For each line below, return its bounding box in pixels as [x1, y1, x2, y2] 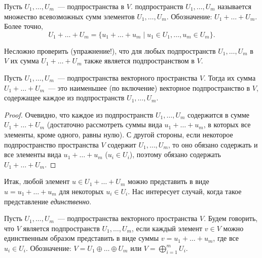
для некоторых [59, 186, 104, 196]
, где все [213, 233, 239, 243]
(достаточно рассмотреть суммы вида [47, 119, 162, 130]
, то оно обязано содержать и [168, 139, 258, 150]
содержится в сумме [188, 109, 250, 120]
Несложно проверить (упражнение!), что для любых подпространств [4, 45, 216, 56]
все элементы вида [4, 149, 61, 160]
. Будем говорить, [204, 213, 258, 224]
